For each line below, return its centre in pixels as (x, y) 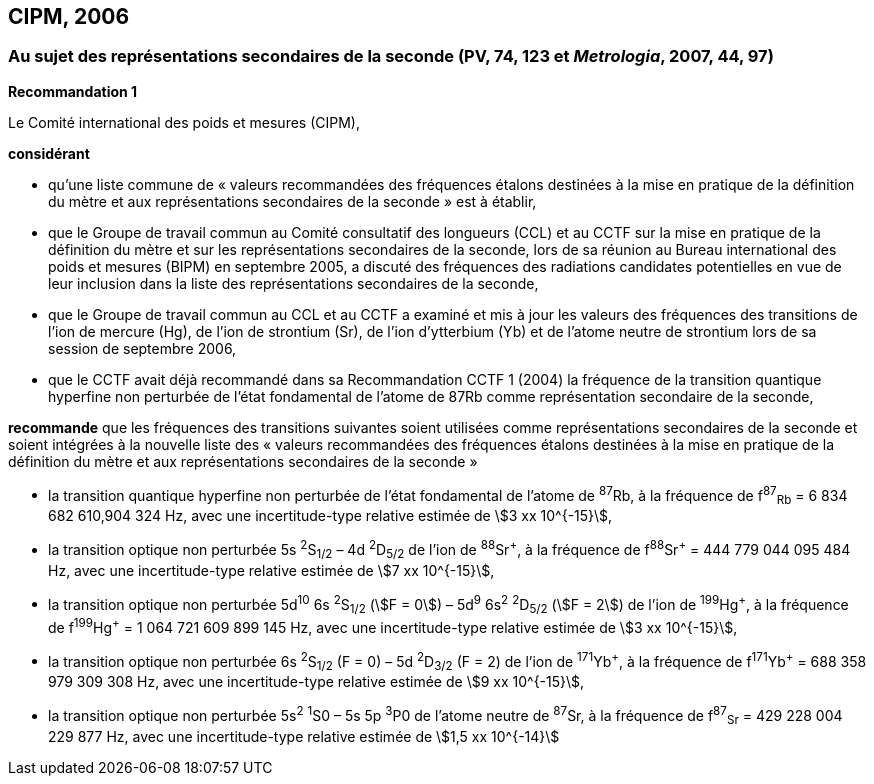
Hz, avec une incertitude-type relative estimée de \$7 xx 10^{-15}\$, (271, 570)
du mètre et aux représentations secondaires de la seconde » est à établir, (292, 201)
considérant (49, 153)
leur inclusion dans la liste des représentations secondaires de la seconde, (293, 283)
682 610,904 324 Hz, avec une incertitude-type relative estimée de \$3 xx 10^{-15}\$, (330, 516)
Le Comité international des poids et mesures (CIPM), (184, 122)
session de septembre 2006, (142, 348)
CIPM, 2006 (69, 16)
